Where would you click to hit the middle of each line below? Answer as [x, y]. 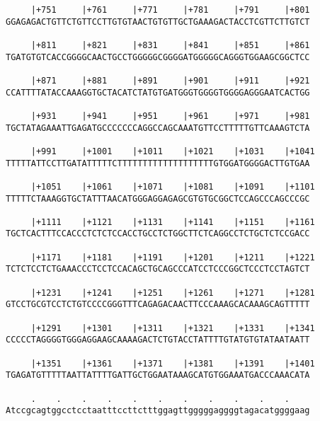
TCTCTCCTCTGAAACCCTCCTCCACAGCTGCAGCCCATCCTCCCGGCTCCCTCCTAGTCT [158, 269]
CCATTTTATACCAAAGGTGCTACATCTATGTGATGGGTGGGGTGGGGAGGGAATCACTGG [158, 92]
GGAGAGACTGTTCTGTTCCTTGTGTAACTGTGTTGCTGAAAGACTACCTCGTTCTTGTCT [158, 22]
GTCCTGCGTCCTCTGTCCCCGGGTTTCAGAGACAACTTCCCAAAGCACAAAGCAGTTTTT [158, 305]
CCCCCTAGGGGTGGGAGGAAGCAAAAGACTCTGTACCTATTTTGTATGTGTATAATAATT [158, 340]
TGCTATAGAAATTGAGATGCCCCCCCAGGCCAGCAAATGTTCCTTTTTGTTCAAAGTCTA [158, 128]
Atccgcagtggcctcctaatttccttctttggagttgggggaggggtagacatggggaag [158, 411]
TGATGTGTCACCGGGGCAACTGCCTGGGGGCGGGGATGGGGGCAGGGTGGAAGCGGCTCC [158, 57]
